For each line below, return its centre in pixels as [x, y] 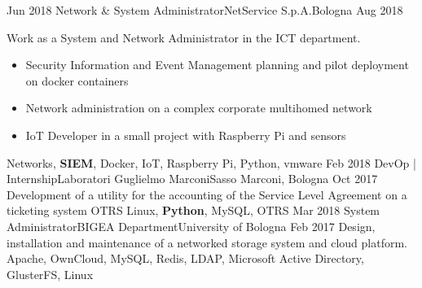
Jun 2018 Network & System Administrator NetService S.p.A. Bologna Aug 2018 [205, 10]
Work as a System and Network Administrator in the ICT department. [184, 37]
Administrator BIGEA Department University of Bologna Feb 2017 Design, [191, 226]
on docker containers [77, 80]
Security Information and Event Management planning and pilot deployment [217, 65]
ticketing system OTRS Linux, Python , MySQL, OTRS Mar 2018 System [193, 210]
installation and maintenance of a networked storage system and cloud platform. [207, 242]
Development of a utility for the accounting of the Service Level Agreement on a [207, 194]
